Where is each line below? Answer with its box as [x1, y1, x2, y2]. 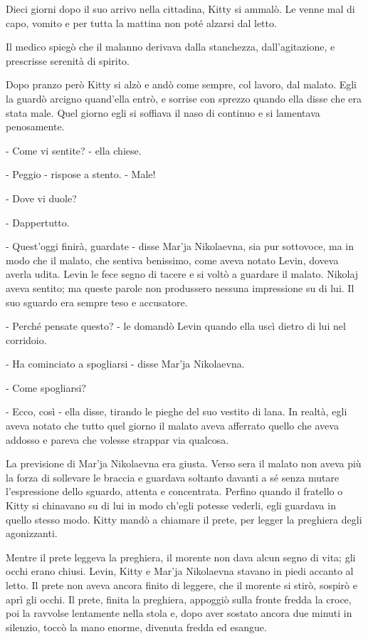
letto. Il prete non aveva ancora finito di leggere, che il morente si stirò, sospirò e [6, 578, 357, 592]
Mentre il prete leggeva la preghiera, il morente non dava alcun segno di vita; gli [6, 549, 356, 564]
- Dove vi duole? [6, 190, 77, 205]
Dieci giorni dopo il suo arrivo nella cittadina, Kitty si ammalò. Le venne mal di [6, 1, 355, 16]
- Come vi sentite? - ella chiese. [6, 142, 142, 157]
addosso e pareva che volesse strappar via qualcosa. [6, 432, 229, 447]
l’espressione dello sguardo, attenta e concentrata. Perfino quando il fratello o [6, 484, 343, 499]
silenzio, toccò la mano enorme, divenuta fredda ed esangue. [6, 619, 267, 634]
